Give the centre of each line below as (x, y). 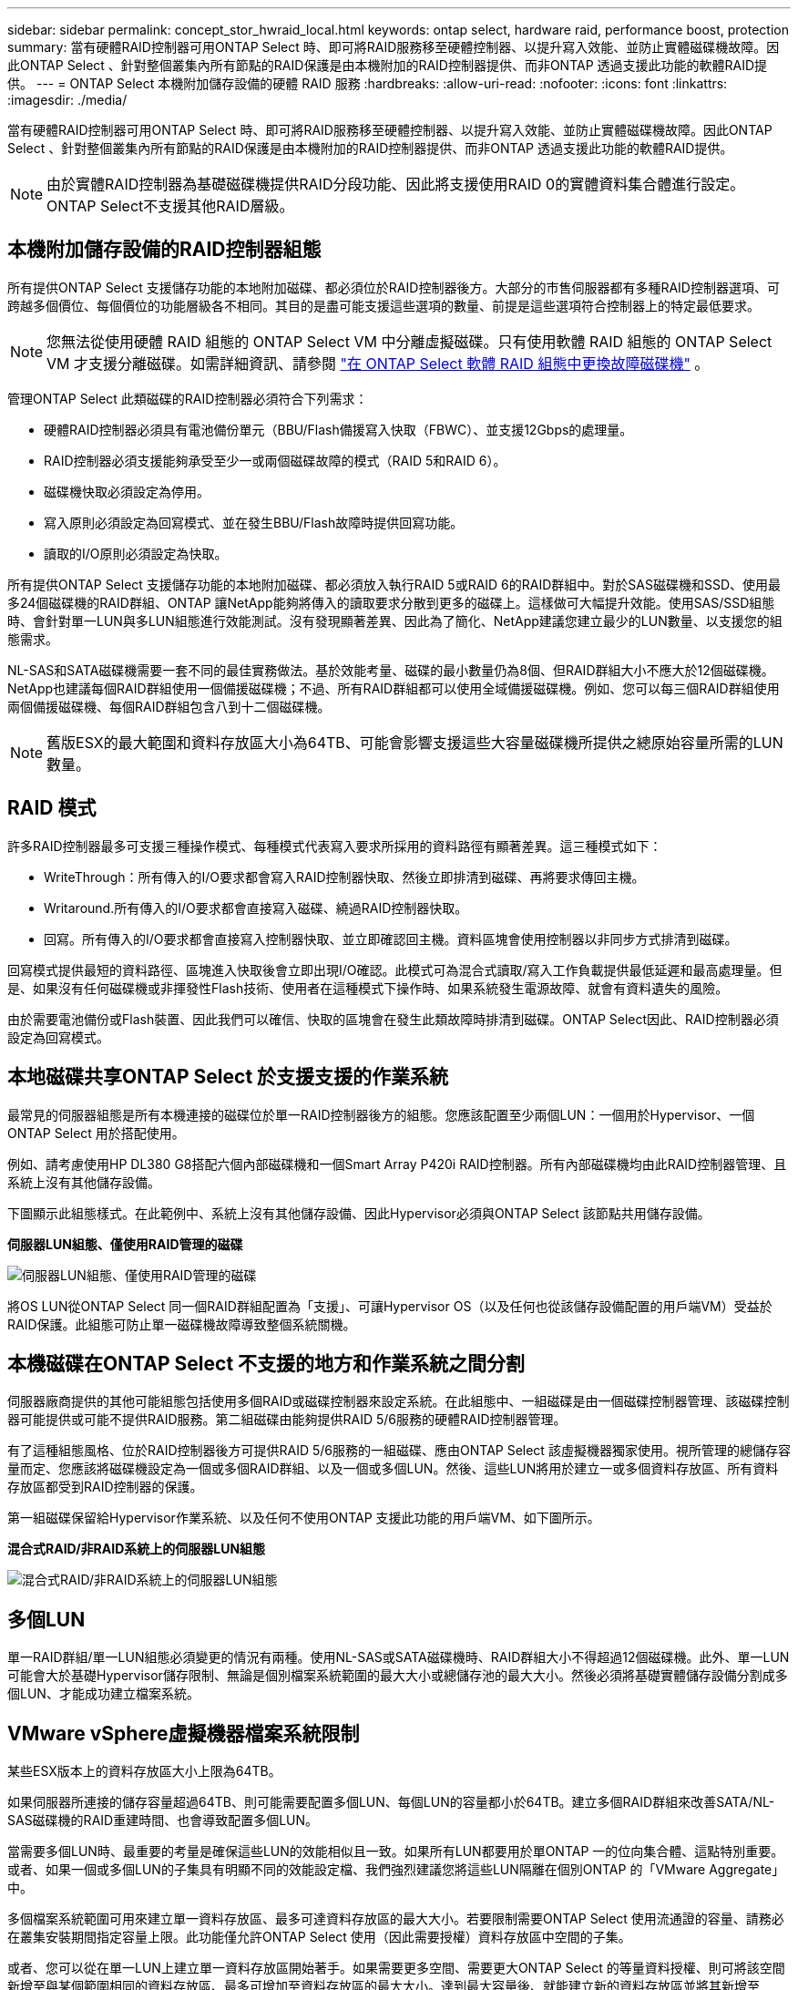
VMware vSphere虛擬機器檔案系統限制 (184, 1733)
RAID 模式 (52, 808)
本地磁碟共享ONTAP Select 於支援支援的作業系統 (228, 1077)
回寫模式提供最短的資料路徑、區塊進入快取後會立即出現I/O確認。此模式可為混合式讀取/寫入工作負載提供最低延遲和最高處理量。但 (395, 969)
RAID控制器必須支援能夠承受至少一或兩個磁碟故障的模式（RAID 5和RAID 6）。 (275, 460)
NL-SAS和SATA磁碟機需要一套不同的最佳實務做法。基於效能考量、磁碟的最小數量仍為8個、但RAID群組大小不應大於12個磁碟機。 (391, 670)
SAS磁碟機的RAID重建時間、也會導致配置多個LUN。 (163, 1821)
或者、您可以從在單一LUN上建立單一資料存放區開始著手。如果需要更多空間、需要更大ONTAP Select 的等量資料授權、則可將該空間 (396, 1968)
